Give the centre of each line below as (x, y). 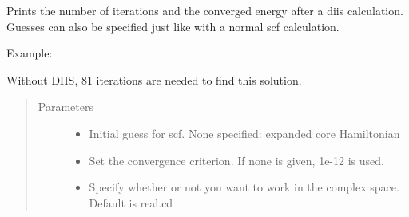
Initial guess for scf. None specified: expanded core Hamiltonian (244, 133)
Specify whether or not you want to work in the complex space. (244, 187)
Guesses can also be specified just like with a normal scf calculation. (173, 26)
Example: (30, 53)
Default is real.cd (131, 202)
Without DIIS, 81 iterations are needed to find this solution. (154, 79)
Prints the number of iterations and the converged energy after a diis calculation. (205, 10)
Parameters (66, 107)
